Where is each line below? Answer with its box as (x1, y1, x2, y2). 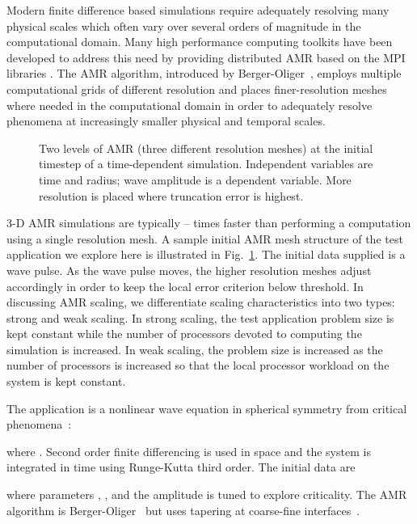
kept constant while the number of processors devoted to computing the (6, 325, 362, 342)
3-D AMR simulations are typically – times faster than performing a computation (6, 214, 411, 231)
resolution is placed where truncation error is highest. (39, 187, 304, 204)
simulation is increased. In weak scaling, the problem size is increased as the (6, 340, 383, 357)
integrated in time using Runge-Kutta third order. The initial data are (6, 458, 356, 475)
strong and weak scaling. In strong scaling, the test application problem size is (6, 309, 394, 326)
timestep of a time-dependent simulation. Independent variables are (39, 155, 373, 172)
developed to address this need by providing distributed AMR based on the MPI (6, 49, 406, 65)
